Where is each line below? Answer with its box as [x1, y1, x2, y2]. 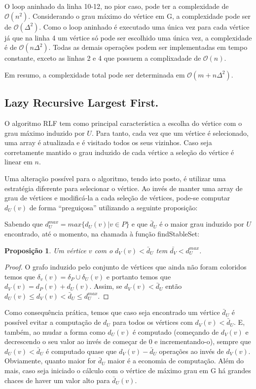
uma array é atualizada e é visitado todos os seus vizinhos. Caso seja [4, 137, 212, 148]
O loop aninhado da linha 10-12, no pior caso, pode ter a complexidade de [4, 1, 229, 11]
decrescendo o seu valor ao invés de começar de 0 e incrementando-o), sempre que [4, 336, 251, 347]
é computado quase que [46, 346, 117, 356]
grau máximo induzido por [4, 127, 85, 138]
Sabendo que [4, 219, 43, 229]
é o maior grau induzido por [159, 219, 244, 229]
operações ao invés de [159, 346, 224, 356]
